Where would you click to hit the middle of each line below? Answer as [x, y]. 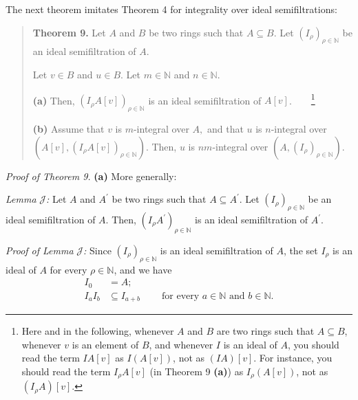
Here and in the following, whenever [98, 331]
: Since [97, 250]
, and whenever [181, 344]
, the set [301, 250]
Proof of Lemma [40, 250]
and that [225, 129]
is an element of [105, 344]
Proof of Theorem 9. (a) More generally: [91, 176]
